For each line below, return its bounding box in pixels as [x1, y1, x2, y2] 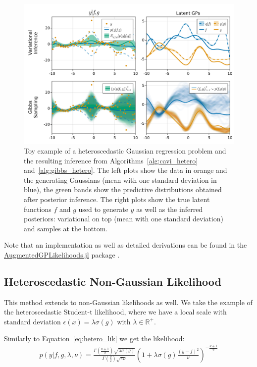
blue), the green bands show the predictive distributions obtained [24, 184, 222, 195]
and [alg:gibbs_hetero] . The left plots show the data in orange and [24, 165, 227, 175]
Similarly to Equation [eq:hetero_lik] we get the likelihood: [4, 333, 185, 343]
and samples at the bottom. [24, 223, 108, 233]
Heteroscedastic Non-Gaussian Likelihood [4, 273, 221, 289]
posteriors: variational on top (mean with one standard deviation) [24, 213, 223, 224]
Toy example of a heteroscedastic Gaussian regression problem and [24, 145, 226, 156]
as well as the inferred [136, 204, 203, 214]
